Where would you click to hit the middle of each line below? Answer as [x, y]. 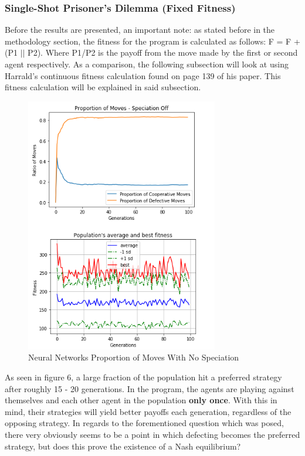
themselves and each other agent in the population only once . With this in [141, 400]
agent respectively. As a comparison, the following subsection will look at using [147, 64]
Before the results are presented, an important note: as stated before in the [140, 30]
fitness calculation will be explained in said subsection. [103, 87]
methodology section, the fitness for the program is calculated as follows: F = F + [152, 41]
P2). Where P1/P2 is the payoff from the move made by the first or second [163, 52]
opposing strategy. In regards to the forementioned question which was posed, [144, 423]
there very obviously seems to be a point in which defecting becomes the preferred [152, 434]
